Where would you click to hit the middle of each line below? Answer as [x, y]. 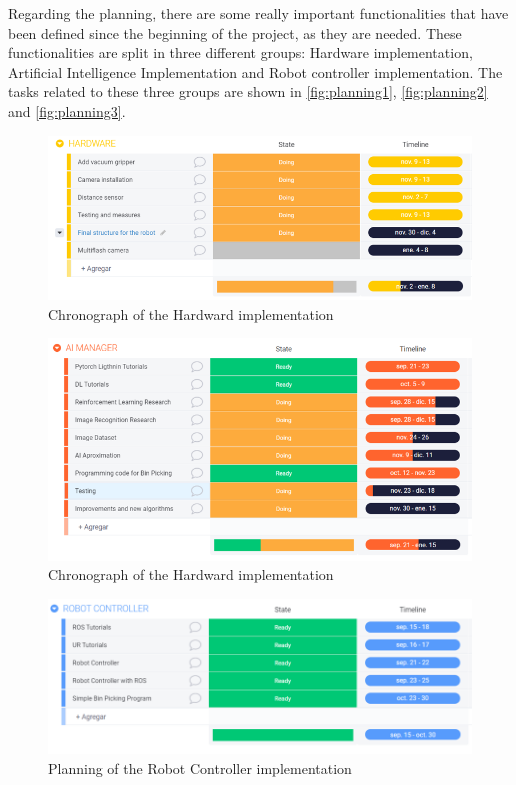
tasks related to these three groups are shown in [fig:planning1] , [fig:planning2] [248, 91]
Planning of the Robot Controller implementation [200, 767]
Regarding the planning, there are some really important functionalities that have [258, 13]
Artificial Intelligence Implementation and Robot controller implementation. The [255, 71]
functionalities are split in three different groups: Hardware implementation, [240, 52]
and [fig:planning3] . [67, 110]
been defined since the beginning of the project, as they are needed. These [235, 32]
